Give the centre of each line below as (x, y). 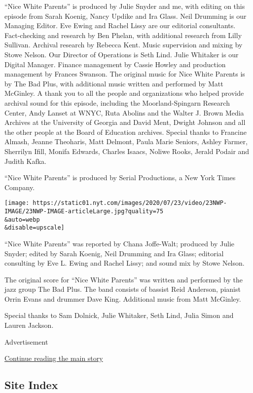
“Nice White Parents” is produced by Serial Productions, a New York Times (120, 177)
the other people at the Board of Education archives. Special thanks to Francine (126, 132)
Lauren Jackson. (29, 325)
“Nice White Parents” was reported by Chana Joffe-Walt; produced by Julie (120, 243)
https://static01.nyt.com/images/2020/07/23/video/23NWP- (130, 203)
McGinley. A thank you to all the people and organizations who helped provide (124, 93)
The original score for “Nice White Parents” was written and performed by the (124, 279)
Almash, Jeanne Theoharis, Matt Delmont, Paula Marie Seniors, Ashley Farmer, (126, 141)
